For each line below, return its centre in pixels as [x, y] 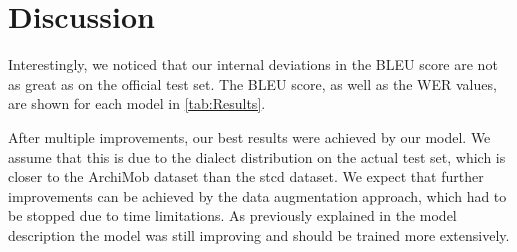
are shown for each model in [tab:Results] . [137, 103]
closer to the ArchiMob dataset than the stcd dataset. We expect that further [246, 176]
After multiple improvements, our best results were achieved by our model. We [249, 136]
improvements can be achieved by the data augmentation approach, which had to [257, 195]
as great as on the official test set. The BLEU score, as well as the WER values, [252, 83]
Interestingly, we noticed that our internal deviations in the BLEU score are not [253, 64]
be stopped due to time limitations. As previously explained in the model [232, 215]
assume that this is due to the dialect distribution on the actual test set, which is [257, 156]
